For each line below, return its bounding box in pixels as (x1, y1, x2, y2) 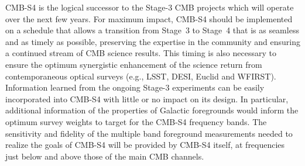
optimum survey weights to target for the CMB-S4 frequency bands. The (5, 115, 267, 127)
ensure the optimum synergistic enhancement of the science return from (5, 58, 262, 70)
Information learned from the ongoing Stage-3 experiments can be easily (5, 81, 265, 94)
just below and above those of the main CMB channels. (5, 150, 204, 162)
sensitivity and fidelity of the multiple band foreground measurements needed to (5, 127, 293, 139)
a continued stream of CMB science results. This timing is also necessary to (5, 47, 276, 59)
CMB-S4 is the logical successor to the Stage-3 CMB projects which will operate (5, 1, 294, 13)
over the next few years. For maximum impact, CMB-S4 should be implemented (5, 12, 293, 25)
